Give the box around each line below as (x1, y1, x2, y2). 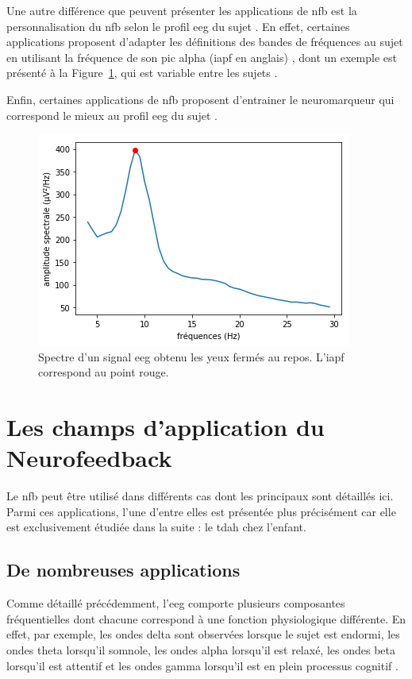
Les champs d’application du (6, 411, 325, 443)
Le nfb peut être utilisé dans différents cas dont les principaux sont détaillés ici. (6, 488, 394, 504)
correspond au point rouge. (38, 364, 169, 380)
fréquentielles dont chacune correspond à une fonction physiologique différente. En (6, 610, 406, 627)
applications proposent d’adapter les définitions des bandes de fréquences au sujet (6, 33, 403, 50)
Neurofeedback (6, 442, 172, 474)
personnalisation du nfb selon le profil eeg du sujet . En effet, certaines (6, 17, 350, 34)
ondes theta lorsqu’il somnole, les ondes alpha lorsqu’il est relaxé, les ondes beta (6, 642, 396, 658)
